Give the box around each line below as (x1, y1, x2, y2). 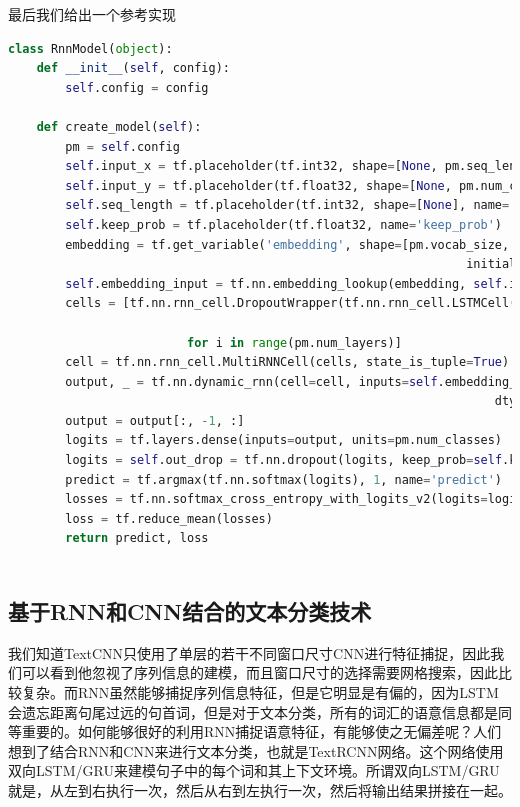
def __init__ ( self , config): (36, 61, 230, 76)
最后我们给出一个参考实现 (8, 4, 176, 24)
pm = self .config (65, 139, 180, 154)
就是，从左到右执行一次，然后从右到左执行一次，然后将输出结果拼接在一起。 (8, 779, 512, 800)
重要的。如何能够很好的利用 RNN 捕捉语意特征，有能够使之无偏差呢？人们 (21, 721, 502, 742)
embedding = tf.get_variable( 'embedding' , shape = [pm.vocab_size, (65, 237, 510, 252)
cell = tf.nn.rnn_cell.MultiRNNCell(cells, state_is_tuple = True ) (65, 355, 510, 370)
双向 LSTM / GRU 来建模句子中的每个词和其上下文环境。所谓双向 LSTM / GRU (8, 760, 500, 781)
